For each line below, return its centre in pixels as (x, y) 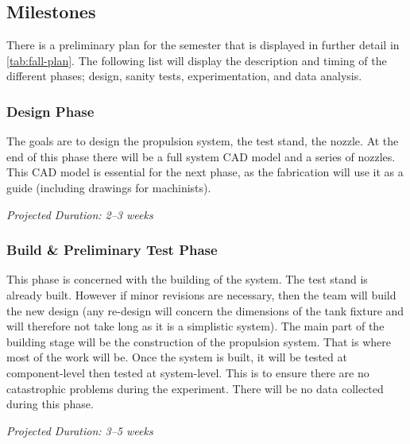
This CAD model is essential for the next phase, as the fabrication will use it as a (205, 172)
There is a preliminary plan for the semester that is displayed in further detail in (203, 45)
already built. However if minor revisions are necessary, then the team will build (201, 294)
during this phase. (50, 404)
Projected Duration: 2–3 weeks (80, 214)
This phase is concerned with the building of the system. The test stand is (187, 279)
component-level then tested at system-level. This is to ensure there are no (188, 372)
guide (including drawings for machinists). (109, 187)
